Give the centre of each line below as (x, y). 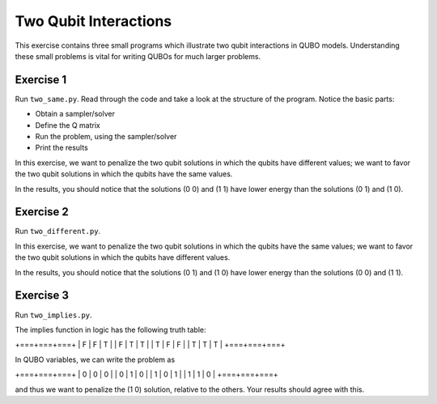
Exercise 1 (41, 80)
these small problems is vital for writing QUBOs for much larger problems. (138, 56)
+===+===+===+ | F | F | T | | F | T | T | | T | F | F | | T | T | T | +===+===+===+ (151, 345)
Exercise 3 (42, 296)
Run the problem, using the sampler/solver (106, 137)
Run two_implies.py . (53, 315)
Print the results (62, 148)
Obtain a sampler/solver (75, 114)
